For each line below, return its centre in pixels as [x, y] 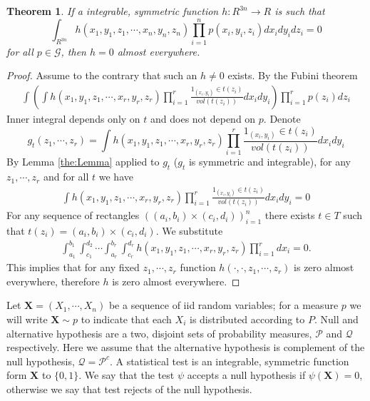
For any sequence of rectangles [73, 215]
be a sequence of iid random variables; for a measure [223, 305]
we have [116, 177]
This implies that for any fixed [73, 267]
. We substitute [189, 230]
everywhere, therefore [53, 281]
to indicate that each [126, 319]
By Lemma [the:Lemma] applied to [83, 162]
